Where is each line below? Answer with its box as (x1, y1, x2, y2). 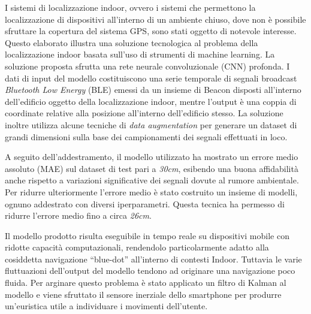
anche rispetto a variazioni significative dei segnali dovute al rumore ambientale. (5, 174, 299, 186)
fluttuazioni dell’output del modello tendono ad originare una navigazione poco (5, 264, 295, 277)
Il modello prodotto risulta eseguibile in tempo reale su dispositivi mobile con (5, 229, 289, 241)
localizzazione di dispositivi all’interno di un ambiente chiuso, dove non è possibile (5, 13, 306, 25)
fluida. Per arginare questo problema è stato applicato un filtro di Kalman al (5, 276, 286, 289)
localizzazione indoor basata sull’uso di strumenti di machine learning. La (5, 48, 275, 61)
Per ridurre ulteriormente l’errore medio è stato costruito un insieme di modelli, (5, 185, 298, 198)
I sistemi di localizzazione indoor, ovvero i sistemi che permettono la (5, 1, 256, 13)
